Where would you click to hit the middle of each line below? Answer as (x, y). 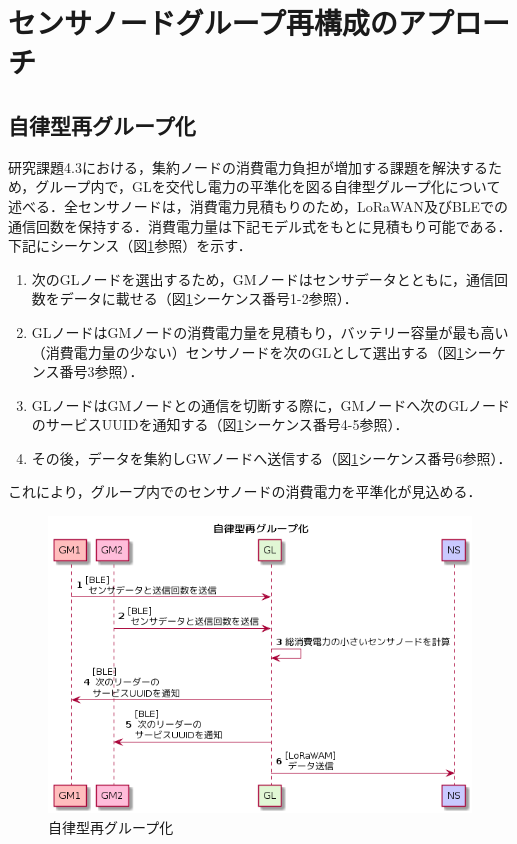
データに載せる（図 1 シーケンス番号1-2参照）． (208, 298)
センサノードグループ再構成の (203, 22)
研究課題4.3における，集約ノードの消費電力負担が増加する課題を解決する (248, 166)
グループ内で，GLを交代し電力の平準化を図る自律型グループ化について (268, 186)
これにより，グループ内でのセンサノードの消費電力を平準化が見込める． (245, 491)
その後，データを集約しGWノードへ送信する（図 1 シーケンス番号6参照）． (271, 457)
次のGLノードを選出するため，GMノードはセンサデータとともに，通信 (262, 278)
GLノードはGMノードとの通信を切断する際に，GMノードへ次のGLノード (271, 404)
